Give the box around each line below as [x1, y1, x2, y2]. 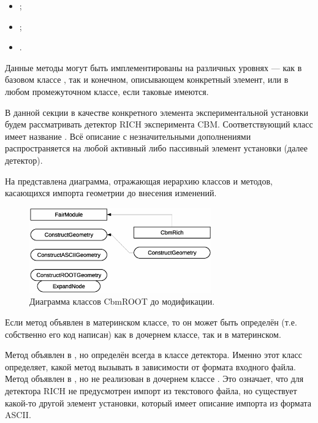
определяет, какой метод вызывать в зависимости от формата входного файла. [5, 360, 296, 373]
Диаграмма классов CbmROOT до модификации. [29, 295, 215, 308]
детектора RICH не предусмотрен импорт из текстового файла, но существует [5, 384, 297, 397]
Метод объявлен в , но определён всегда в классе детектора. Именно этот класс [5, 348, 302, 361]
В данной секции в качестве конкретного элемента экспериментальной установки [5, 105, 309, 118]
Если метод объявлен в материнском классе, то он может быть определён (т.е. [5, 316, 297, 329]
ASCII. [5, 408, 31, 421]
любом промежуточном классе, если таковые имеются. [5, 85, 209, 97]
